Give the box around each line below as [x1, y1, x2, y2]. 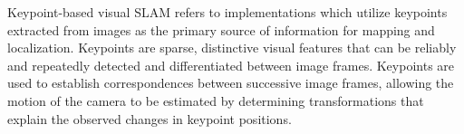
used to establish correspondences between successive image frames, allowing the [7, 73, 454, 92]
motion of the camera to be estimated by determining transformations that [7, 91, 424, 110]
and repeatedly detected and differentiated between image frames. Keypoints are [7, 55, 455, 74]
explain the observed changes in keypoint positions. [7, 109, 292, 128]
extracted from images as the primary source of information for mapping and [7, 20, 435, 39]
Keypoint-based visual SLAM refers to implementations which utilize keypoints [7, 3, 448, 21]
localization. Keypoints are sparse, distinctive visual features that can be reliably [7, 38, 457, 57]
